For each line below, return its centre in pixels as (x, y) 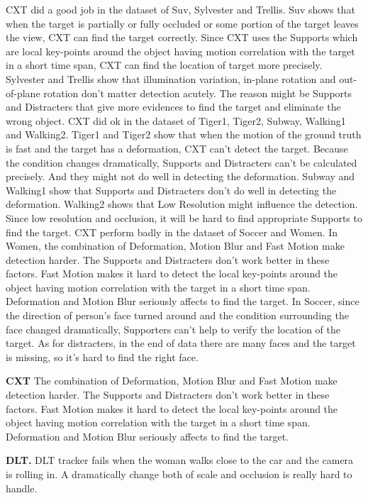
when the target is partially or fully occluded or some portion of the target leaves (182, 23)
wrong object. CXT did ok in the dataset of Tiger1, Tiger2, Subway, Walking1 (176, 120)
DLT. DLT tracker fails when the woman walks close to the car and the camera (180, 460)
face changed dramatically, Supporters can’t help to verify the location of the (173, 329)
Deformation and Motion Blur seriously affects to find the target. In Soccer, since (183, 301)
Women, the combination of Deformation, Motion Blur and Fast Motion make (175, 246)
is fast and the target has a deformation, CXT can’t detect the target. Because (177, 148)
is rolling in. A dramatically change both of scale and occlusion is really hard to (179, 474)
